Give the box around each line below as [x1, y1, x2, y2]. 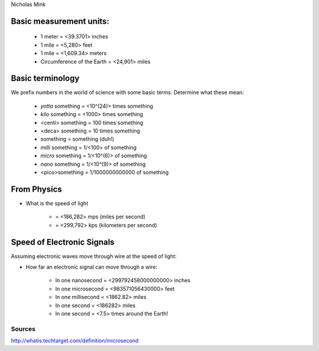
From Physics [11, 184, 62, 194]
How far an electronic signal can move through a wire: [25, 263, 158, 271]
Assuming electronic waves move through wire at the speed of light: [11, 252, 177, 260]
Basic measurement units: [11, 16, 109, 26]
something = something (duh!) [40, 136, 115, 143]
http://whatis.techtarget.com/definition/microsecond [11, 337, 139, 344]
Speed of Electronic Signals [11, 237, 115, 247]
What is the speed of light [25, 199, 89, 207]
